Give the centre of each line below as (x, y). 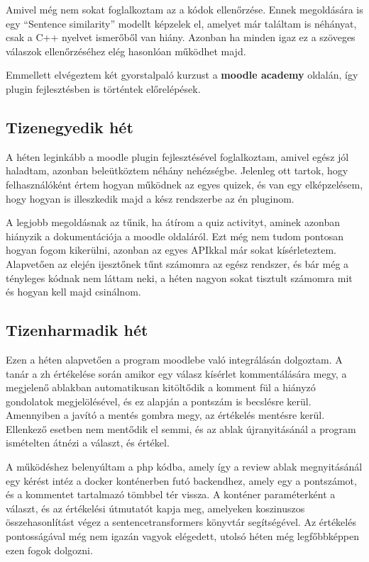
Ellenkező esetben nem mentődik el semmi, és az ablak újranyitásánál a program (181, 428)
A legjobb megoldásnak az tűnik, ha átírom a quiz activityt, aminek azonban (173, 222)
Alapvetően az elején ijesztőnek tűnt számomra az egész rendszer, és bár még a (177, 263)
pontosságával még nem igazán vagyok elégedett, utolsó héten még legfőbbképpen (182, 536)
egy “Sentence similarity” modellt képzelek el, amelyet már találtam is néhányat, (181, 23)
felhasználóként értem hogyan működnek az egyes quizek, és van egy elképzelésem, (184, 184)
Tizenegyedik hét (70, 127)
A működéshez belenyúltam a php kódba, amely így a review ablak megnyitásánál (184, 467)
